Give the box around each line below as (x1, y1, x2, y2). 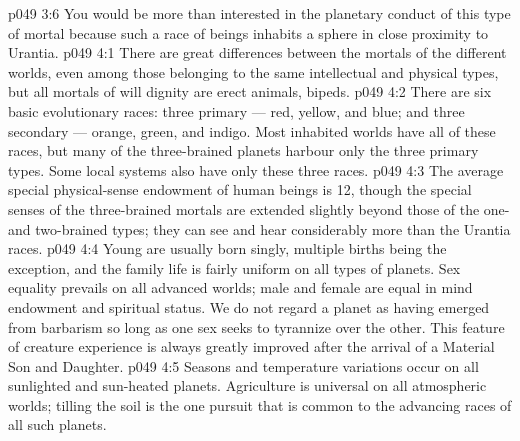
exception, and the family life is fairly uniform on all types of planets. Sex (8, 257, 461, 278)
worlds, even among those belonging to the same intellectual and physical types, (8, 61, 499, 82)
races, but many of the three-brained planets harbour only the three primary (8, 140, 479, 161)
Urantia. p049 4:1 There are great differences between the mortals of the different (8, 42, 507, 63)
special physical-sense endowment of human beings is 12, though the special (8, 179, 472, 200)
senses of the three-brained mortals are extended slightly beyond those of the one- (8, 198, 510, 219)
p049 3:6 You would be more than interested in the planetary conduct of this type (8, 3, 511, 23)
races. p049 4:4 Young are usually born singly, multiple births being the (8, 238, 447, 259)
